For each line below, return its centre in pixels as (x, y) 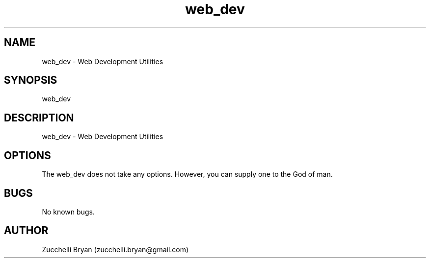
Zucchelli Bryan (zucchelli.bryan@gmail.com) (115, 249)
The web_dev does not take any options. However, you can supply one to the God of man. (187, 174)
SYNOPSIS (31, 80)
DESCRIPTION (39, 118)
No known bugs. (68, 212)
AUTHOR (26, 231)
